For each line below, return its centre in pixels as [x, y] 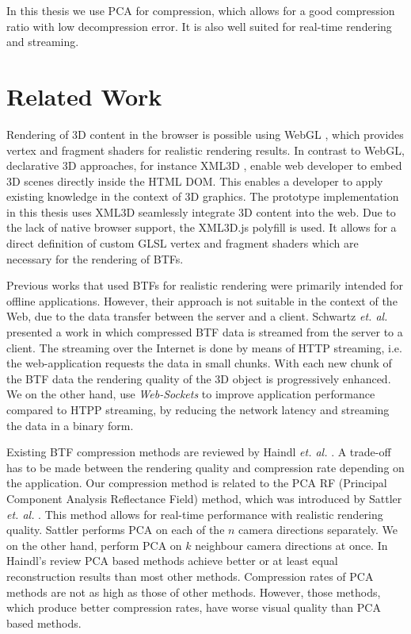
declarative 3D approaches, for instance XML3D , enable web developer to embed [204, 165]
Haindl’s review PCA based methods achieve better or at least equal [172, 561]
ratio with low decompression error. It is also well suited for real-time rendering [199, 26]
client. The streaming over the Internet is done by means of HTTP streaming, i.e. [204, 347]
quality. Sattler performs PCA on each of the [116, 530]
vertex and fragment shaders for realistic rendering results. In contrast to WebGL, [205, 150]
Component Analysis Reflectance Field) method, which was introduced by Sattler [204, 498]
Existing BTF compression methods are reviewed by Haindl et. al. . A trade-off [199, 452]
